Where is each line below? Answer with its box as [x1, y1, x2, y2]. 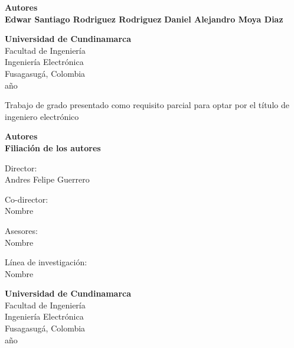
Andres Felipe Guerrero [5, 173, 90, 186]
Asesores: [5, 224, 38, 236]
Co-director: [5, 193, 48, 205]
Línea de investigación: [5, 256, 87, 268]
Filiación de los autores [5, 141, 101, 154]
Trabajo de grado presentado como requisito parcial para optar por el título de [5, 99, 289, 111]
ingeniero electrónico [5, 110, 79, 122]
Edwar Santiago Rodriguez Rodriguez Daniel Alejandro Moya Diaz [5, 12, 283, 25]
